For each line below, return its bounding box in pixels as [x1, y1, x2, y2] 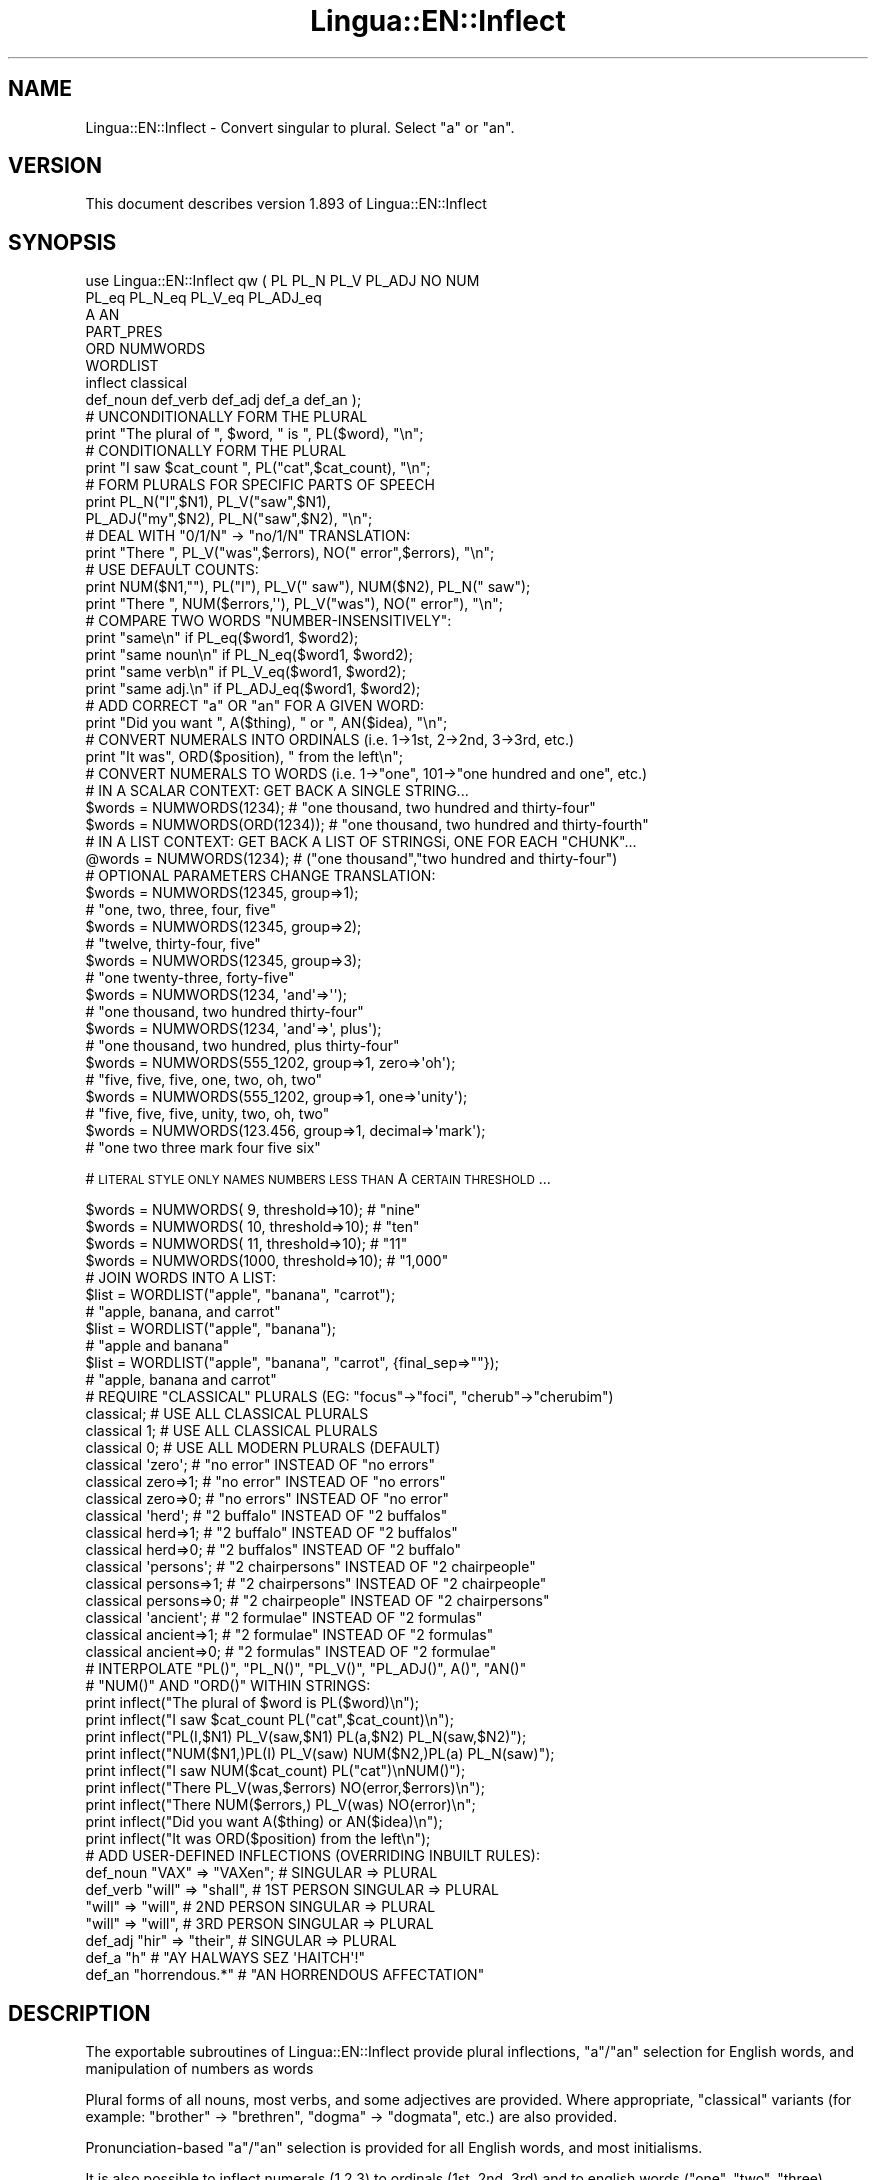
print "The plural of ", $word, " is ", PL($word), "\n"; [85, 425, 424, 443]
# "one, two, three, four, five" [85, 901, 277, 919]
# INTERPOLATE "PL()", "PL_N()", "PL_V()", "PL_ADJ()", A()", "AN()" [85, 1660, 527, 1678]
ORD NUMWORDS [85, 340, 206, 358]
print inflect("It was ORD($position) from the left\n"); [85, 1830, 431, 1848]
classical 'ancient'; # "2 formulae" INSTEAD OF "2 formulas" [85, 1609, 483, 1627]
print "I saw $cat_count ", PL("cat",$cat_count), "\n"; [85, 459, 431, 477]
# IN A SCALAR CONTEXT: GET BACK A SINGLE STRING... [85, 782, 469, 800]
